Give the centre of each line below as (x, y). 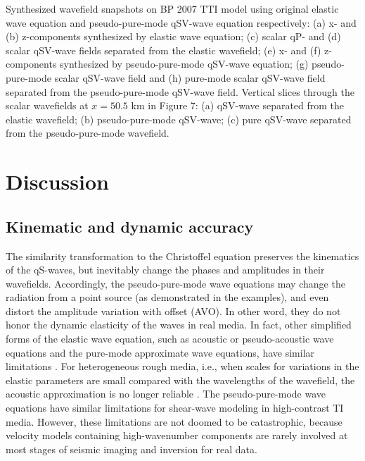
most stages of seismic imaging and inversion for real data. (132, 449)
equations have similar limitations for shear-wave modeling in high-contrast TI (175, 408)
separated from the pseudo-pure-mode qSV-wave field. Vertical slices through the (180, 91)
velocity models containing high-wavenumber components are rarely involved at (177, 435)
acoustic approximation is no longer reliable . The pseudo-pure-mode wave (166, 394)
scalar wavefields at (47, 105)
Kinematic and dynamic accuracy (130, 226)
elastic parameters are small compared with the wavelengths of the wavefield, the (180, 380)
